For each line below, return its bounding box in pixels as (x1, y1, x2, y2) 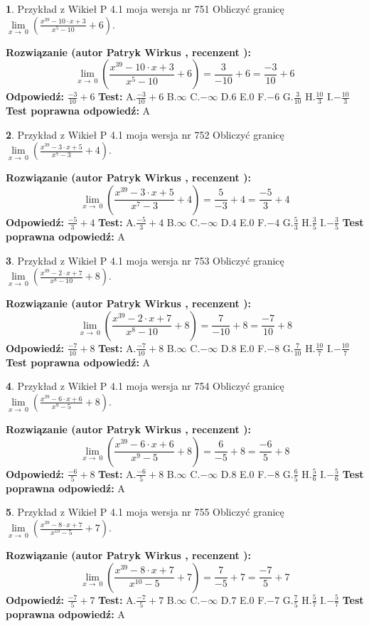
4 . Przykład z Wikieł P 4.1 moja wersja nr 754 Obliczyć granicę (6, 378, 284, 393)
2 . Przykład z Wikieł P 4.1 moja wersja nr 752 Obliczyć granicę (6, 127, 284, 142)
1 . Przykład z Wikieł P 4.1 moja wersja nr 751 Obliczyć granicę (6, 1, 284, 16)
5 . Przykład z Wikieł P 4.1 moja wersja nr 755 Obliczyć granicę (6, 504, 284, 519)
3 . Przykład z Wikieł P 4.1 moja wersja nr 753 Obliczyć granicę (6, 253, 284, 267)
